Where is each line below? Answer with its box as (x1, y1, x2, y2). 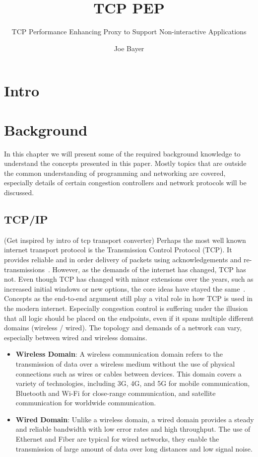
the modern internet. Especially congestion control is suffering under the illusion (4, 303, 248, 313)
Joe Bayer (114, 43, 144, 53)
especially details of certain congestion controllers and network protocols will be (4, 177, 247, 188)
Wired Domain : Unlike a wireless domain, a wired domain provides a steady (15, 414, 254, 424)
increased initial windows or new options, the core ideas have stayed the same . (4, 283, 246, 294)
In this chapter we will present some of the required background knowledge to (4, 148, 241, 158)
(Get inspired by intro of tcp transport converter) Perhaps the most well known (4, 234, 246, 245)
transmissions (4, 264, 45, 274)
